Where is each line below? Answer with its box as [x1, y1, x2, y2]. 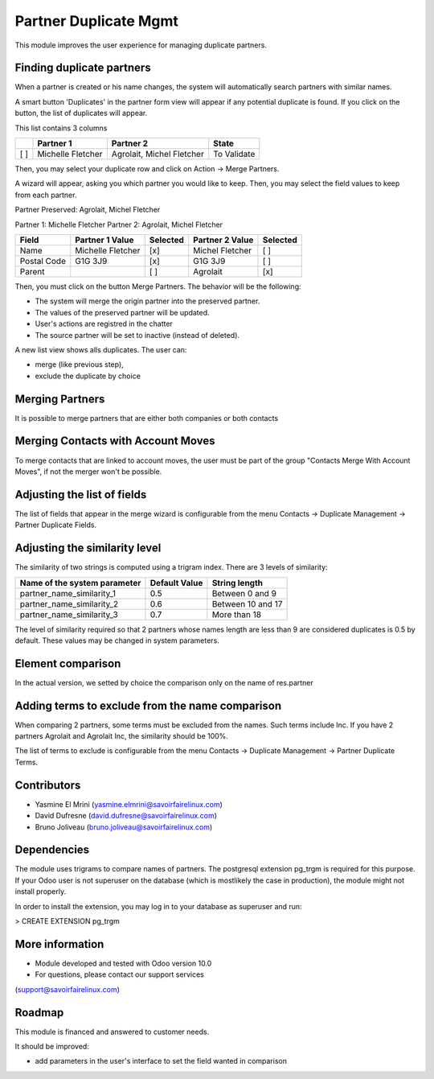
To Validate [213, 149, 256, 160]
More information [14, 937, 104, 951]
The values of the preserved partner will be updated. [35, 307, 210, 317]
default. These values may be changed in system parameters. [14, 636, 220, 645]
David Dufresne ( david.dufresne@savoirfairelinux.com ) [35, 811, 217, 821]
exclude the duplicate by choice [35, 371, 141, 381]
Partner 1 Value [75, 234, 134, 245]
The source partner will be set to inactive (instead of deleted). [35, 330, 240, 340]
